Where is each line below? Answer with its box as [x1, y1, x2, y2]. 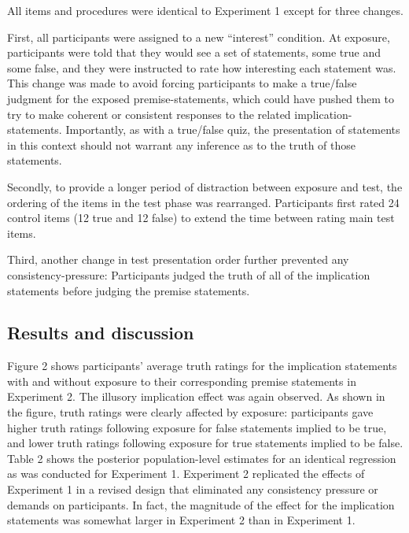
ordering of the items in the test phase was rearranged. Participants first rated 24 [7, 194, 400, 210]
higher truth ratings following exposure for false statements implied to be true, [7, 419, 387, 435]
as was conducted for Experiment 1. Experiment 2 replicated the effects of [7, 465, 365, 482]
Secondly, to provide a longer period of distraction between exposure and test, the [7, 178, 403, 194]
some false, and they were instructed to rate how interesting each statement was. [7, 59, 396, 76]
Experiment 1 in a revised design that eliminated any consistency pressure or [7, 481, 378, 498]
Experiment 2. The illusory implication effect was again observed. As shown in [7, 388, 385, 405]
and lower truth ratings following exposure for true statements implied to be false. [7, 435, 403, 451]
